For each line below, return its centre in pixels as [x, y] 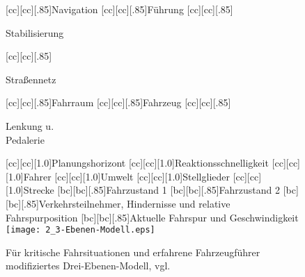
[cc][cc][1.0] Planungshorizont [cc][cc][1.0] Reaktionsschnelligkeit [137, 163]
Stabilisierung [35, 32]
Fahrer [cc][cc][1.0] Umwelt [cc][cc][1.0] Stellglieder [126, 176]
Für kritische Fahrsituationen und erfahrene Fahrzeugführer [133, 252]
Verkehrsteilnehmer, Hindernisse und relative [134, 203]
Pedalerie [25, 139]
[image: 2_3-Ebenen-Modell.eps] [80, 230]
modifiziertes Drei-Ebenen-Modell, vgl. [88, 266]
